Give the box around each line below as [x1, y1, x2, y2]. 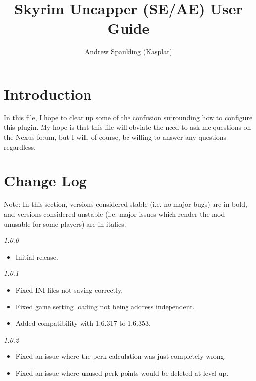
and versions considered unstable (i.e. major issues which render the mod [4, 208, 225, 219]
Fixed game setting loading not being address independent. [15, 301, 195, 311]
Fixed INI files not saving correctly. [15, 284, 123, 295]
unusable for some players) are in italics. [4, 218, 126, 229]
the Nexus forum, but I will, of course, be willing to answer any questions [4, 132, 227, 142]
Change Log [4, 170, 87, 190]
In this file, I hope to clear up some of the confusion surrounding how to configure [4, 112, 253, 122]
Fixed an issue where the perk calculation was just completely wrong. [15, 351, 226, 361]
